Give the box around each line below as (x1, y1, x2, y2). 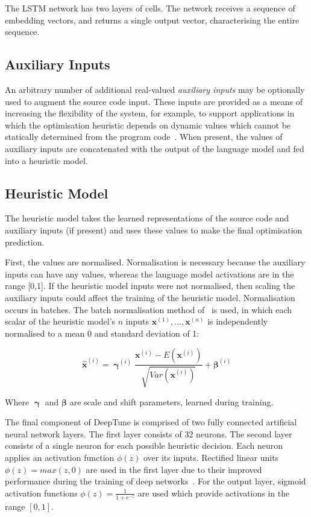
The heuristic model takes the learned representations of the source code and (5, 212, 289, 224)
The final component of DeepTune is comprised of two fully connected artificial (5, 416, 297, 428)
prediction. (5, 235, 45, 248)
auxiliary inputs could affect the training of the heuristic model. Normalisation (5, 291, 295, 303)
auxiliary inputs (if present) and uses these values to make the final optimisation (5, 223, 303, 236)
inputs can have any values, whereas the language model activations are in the (5, 267, 294, 280)
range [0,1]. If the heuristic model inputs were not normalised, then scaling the (5, 279, 295, 292)
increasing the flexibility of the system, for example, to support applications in (5, 107, 295, 119)
